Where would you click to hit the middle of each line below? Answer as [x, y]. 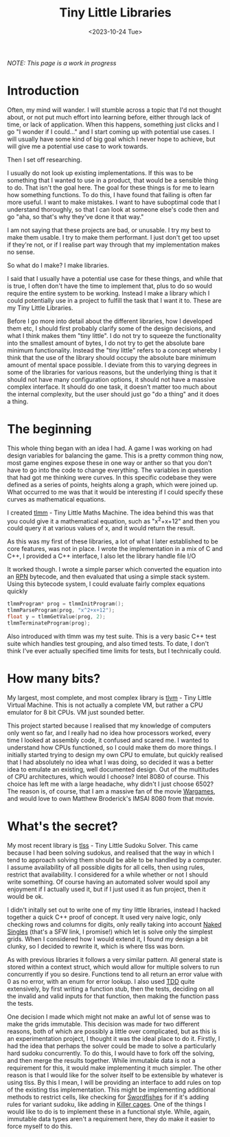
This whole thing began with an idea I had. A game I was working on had [110, 448]
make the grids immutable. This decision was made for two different [103, 1024]
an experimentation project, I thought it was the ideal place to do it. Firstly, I [114, 1038]
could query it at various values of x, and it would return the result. [101, 528]
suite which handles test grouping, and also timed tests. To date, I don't [108, 643]
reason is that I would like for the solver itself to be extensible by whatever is [115, 1075]
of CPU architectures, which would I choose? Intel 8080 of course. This [108, 776]
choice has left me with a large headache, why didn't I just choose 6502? [111, 784]
